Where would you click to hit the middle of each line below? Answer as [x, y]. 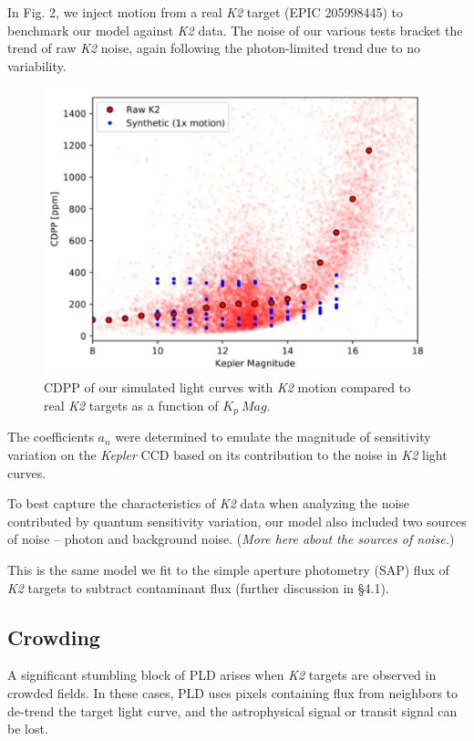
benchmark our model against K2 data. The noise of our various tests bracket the [235, 30]
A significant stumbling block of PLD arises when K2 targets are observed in [222, 675]
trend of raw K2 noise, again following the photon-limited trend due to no [214, 48]
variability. [37, 65]
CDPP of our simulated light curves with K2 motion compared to [227, 387]
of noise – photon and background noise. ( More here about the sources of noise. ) [231, 539]
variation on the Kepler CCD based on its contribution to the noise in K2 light [227, 455]
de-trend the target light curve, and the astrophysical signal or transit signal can [232, 710]
